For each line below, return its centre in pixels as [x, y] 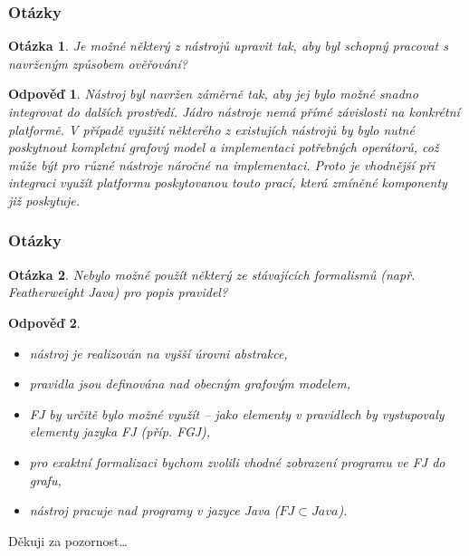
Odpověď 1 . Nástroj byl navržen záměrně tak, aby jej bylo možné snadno [213, 94]
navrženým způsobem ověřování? [98, 63]
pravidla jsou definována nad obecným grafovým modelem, [190, 383]
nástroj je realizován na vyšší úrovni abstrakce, [158, 353]
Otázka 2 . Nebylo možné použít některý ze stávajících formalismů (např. [212, 274]
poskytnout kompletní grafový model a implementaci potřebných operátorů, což [224, 147]
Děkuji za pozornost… [68, 540]
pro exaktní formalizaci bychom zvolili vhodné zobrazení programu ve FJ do [237, 461]
